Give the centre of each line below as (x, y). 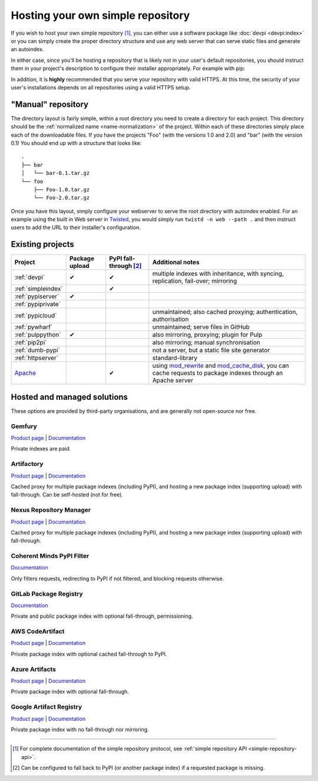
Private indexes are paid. (41, 449)
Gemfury (24, 426)
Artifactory (27, 464)
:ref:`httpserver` (37, 358)
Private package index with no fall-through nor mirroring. (80, 729)
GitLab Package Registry (47, 594)
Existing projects (43, 244)
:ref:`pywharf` (34, 327)
